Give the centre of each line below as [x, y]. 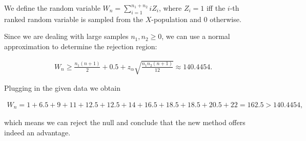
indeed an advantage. [37, 132]
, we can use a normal [196, 36]
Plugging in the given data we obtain [62, 88]
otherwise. [226, 19]
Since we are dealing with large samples [66, 36]
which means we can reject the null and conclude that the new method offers [125, 122]
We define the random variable [52, 8]
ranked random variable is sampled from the [74, 19]
